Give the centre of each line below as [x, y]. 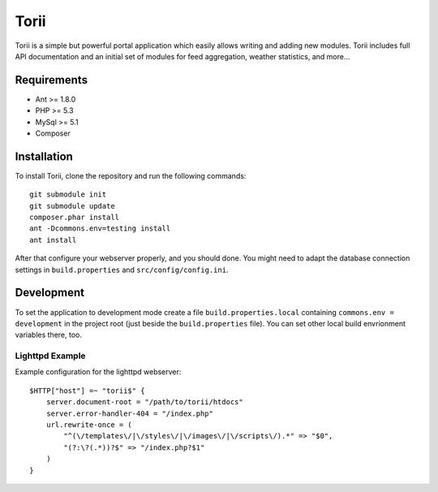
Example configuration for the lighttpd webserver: [98, 372]
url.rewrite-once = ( [89, 425]
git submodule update [72, 206]
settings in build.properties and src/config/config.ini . [122, 270]
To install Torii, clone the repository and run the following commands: [131, 175]
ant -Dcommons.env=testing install [100, 229]
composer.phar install [75, 218]
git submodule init [68, 194]
